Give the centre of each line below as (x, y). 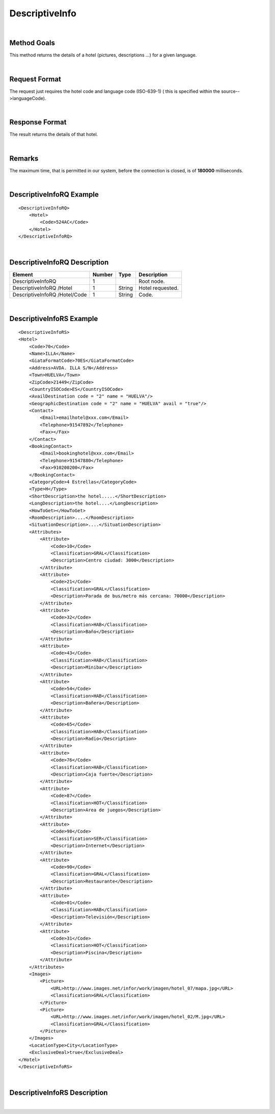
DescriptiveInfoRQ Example (54, 194)
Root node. (152, 281)
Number (103, 275)
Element (23, 275)
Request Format (35, 79)
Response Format (38, 122)
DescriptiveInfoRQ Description (59, 262)
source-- (230, 91)
